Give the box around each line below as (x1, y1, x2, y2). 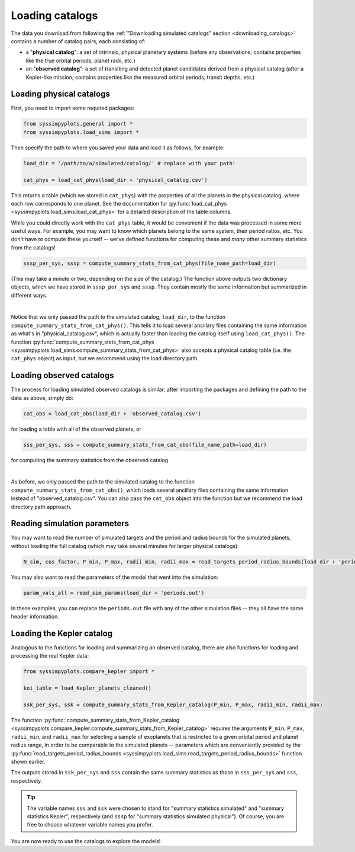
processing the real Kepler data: (11, 652, 89, 659)
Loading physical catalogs (11, 89, 111, 99)
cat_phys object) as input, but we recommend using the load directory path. (11, 355, 199, 362)
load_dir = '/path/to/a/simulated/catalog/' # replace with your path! (23, 160, 236, 166)
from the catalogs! (11, 244, 56, 251)
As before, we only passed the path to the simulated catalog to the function (11, 478, 195, 485)
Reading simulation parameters (11, 518, 130, 529)
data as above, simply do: (11, 394, 74, 401)
